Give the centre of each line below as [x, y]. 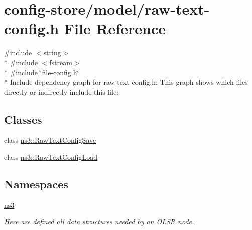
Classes [23, 119]
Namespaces [36, 184]
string [52, 52]
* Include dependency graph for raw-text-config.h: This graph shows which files [126, 82]
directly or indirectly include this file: [61, 92]
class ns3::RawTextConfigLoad [51, 157]
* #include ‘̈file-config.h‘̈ [42, 72]
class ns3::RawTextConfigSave [50, 140]
